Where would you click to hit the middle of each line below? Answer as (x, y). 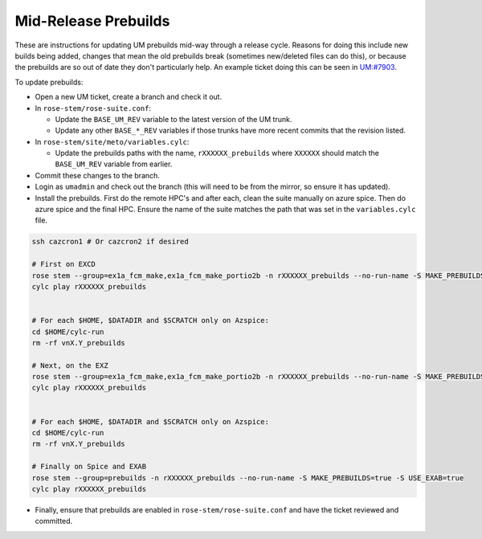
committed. (54, 521)
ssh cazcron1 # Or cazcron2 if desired (110, 242)
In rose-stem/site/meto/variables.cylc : (112, 141)
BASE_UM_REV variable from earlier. (114, 164)
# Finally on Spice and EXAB (89, 467)
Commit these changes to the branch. (98, 175)
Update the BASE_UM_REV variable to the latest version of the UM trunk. (174, 119)
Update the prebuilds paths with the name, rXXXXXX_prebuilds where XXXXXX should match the (217, 153)
